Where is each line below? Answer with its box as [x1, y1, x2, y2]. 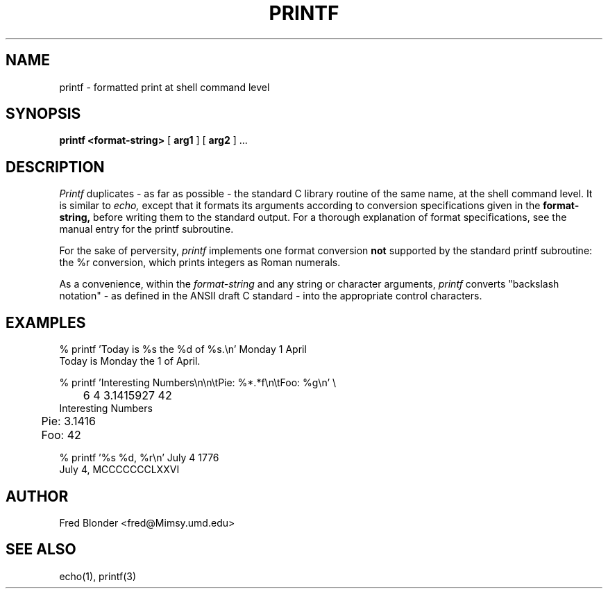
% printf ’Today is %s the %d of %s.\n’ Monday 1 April [59, 343, 307, 356]
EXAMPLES [6, 313, 86, 331]
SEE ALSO [6, 541, 76, 559]
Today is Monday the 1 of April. [59, 355, 201, 368]
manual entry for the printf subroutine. [59, 223, 234, 236]
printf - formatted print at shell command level [59, 81, 270, 93]
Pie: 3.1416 [41, 414, 96, 429]
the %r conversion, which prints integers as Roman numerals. [59, 256, 341, 269]
